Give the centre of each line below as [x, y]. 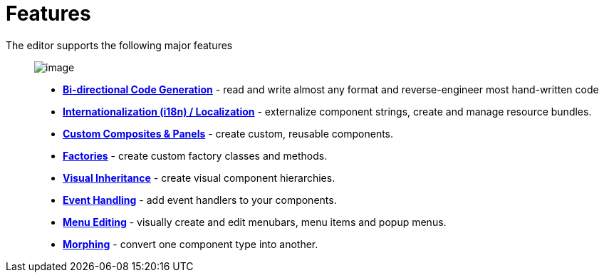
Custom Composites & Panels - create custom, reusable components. [228, 133]
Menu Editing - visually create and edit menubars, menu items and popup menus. [255, 222]
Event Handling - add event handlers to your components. [200, 200]
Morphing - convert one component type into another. [191, 244]
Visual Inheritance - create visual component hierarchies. [199, 177]
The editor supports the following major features [119, 45]
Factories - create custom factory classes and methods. [195, 155]
